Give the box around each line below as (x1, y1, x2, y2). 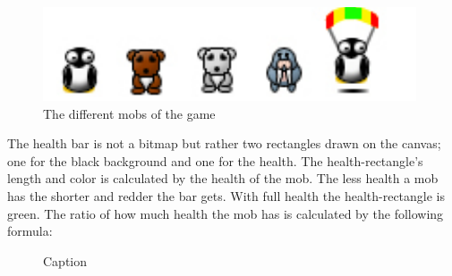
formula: (7, 222, 53, 240)
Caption (43, 251, 88, 270)
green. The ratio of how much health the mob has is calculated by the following (7, 204, 444, 222)
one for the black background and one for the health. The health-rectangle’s (7, 151, 423, 170)
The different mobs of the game (43, 104, 216, 122)
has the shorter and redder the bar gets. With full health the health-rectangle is (7, 186, 446, 205)
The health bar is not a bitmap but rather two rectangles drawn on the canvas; (7, 134, 441, 153)
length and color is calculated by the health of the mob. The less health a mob (7, 169, 439, 188)
